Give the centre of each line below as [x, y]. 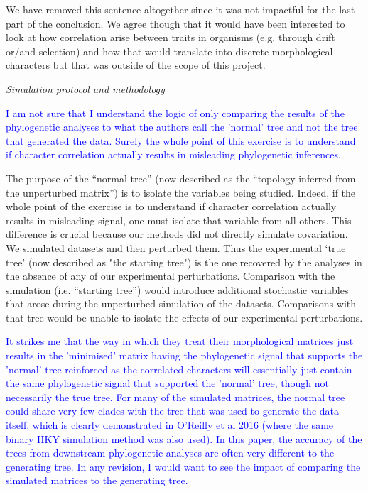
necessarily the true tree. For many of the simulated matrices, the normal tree [175, 397]
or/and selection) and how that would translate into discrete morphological [169, 51]
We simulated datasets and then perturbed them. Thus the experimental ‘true [176, 247]
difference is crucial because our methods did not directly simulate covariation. [177, 234]
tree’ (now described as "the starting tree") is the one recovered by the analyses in [184, 262]
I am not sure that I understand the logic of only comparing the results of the [175, 113]
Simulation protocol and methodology [85, 88]
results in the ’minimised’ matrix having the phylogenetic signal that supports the [184, 355]
